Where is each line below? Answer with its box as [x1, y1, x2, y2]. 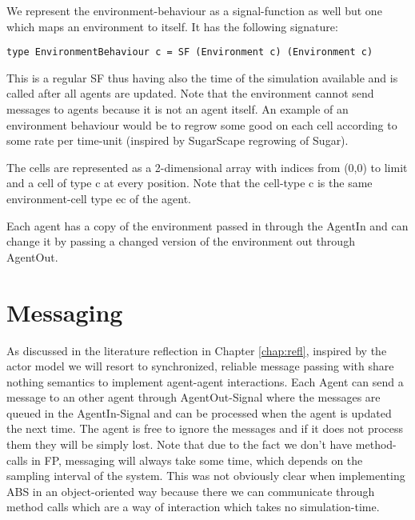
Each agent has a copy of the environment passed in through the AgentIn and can [6, 217, 409, 234]
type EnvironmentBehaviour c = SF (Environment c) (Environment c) [6, 46, 373, 58]
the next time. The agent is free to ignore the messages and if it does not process [6, 420, 404, 437]
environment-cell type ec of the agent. [6, 190, 192, 206]
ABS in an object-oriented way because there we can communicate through [6, 482, 375, 499]
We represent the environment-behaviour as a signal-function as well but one [6, 2, 382, 18]
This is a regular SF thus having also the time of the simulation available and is [6, 69, 398, 86]
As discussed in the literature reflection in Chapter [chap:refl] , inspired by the [6, 342, 387, 358]
